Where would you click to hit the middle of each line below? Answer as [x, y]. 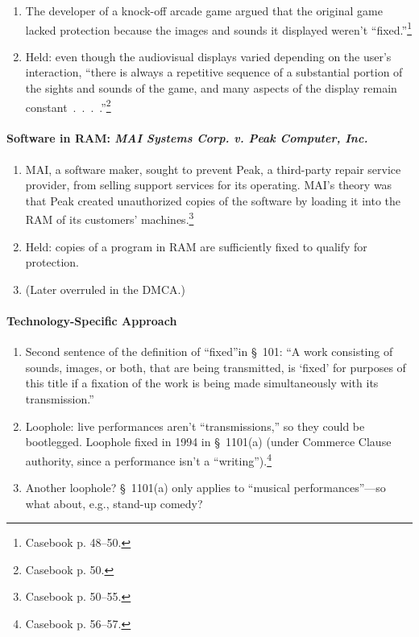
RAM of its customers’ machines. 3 [110, 218]
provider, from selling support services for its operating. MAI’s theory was [209, 185]
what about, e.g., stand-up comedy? [114, 503]
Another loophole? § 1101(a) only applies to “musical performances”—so [205, 488]
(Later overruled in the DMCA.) [105, 289]
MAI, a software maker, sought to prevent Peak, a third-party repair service [213, 169]
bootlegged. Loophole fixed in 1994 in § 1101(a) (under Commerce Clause [208, 442]
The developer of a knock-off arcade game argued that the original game [204, 10]
